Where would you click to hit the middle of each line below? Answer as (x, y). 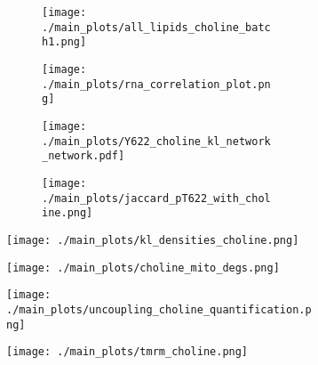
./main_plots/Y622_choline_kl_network (156, 141)
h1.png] (64, 42)
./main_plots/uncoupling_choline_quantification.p (159, 309)
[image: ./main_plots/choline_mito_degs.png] (143, 268)
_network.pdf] (83, 156)
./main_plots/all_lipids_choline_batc (156, 27)
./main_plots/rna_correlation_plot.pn (156, 84)
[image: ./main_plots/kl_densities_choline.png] (153, 240)
